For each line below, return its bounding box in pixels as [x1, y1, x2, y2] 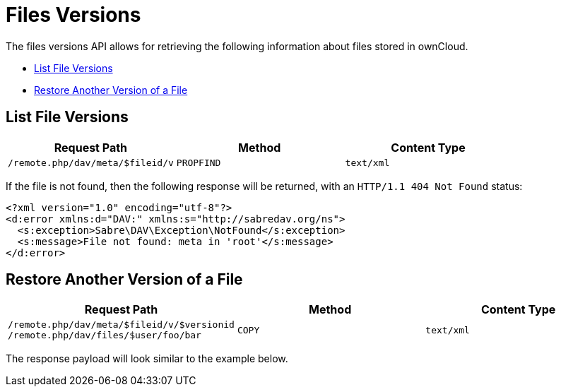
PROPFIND [176, 157, 221, 168]
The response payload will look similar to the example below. [6, 352, 288, 365]
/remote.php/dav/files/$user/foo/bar [8, 330, 201, 341]
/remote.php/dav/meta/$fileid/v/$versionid [8, 319, 235, 331]
